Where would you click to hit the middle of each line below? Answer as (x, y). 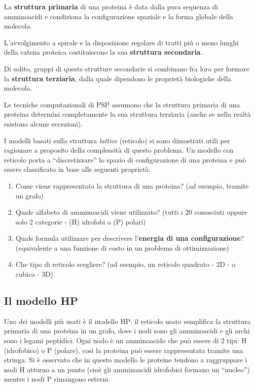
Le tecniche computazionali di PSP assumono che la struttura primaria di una (122, 104)
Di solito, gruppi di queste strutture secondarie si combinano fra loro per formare (127, 68)
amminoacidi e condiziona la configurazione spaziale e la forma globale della (119, 16)
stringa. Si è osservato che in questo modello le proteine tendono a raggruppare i (126, 360)
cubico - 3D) (34, 274)
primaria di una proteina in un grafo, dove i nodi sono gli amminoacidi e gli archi (127, 331)
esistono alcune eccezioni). (43, 123)
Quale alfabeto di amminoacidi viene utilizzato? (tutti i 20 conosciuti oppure (131, 212)
